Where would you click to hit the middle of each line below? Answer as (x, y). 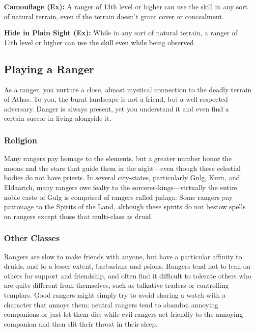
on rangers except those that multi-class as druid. (79, 216)
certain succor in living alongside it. (58, 118)
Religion (21, 140)
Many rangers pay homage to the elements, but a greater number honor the (118, 158)
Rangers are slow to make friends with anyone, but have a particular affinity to (123, 256)
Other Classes (32, 238)
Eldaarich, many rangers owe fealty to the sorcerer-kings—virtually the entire (121, 187)
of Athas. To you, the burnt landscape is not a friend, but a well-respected (116, 99)
